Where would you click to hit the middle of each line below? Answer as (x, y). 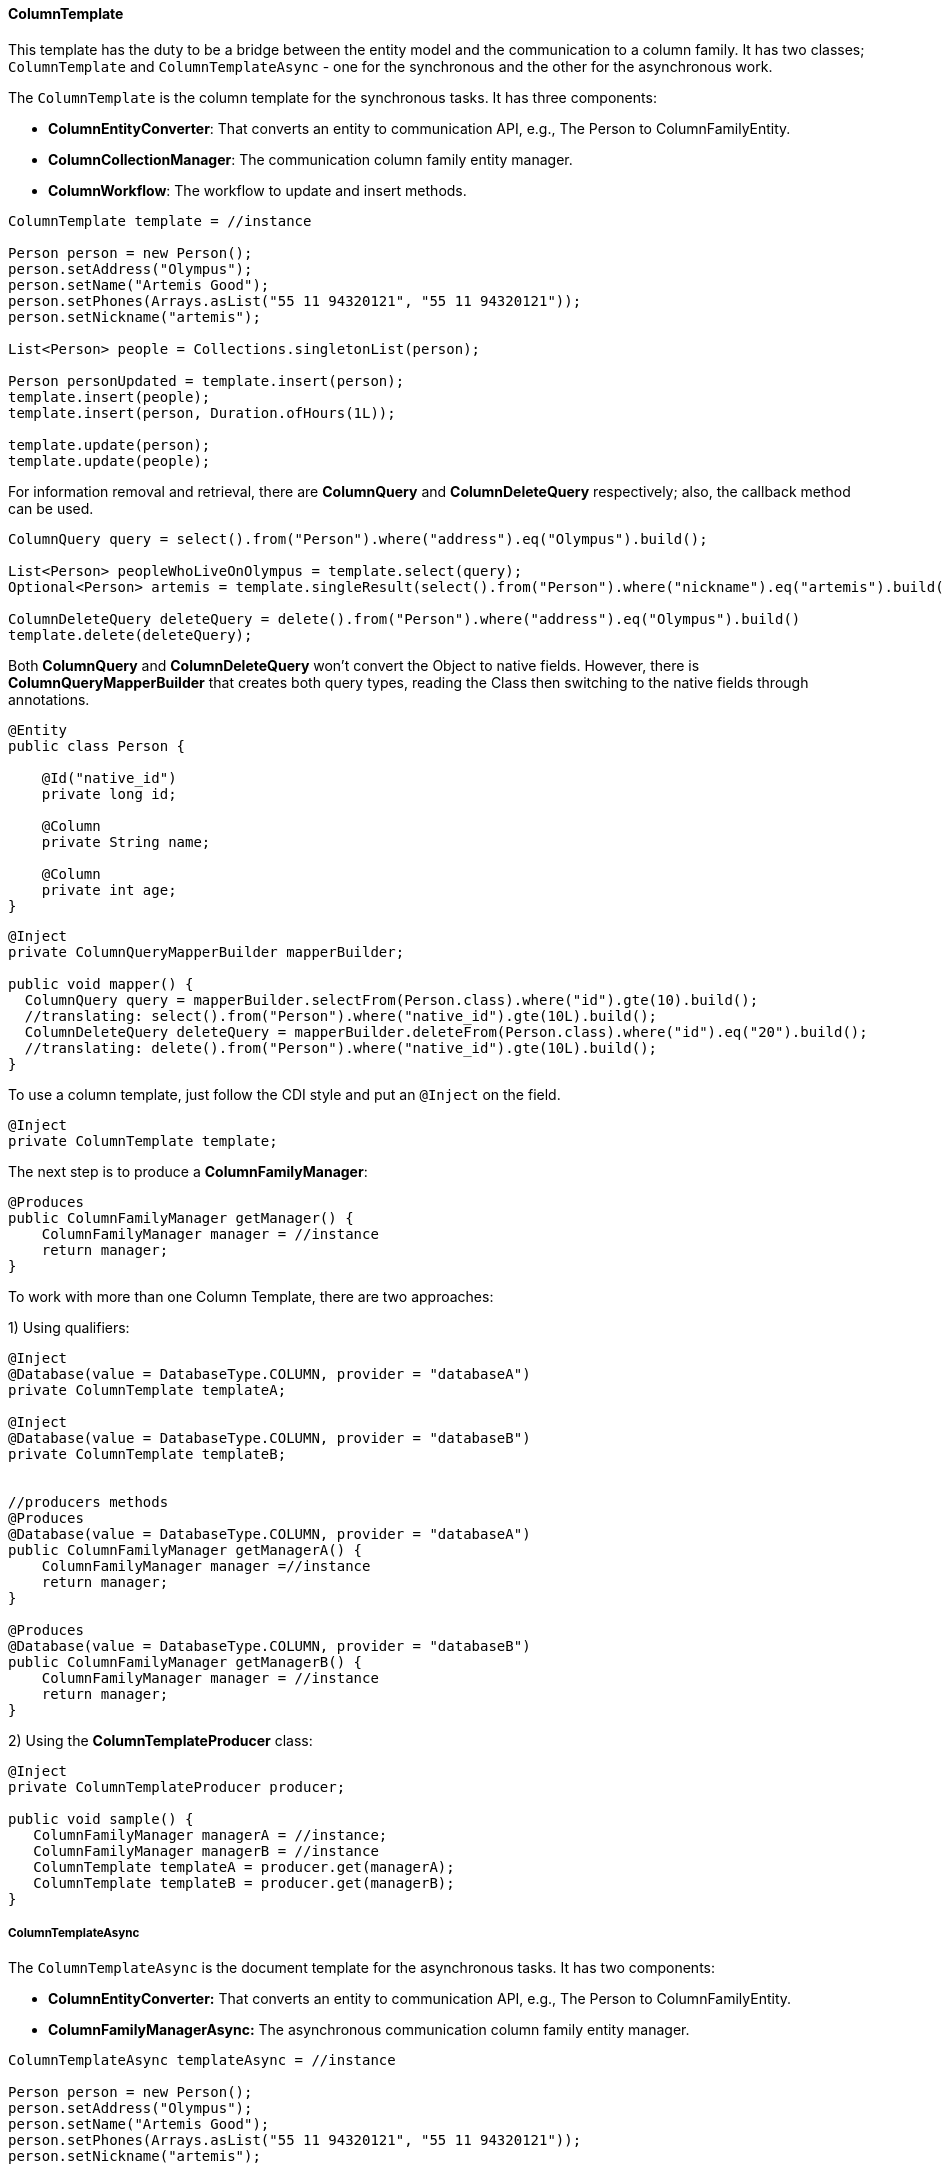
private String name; (126, 841)
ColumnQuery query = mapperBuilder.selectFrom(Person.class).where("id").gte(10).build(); (391, 999)
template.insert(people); (109, 396)
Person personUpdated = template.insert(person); (206, 380)
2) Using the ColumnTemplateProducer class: (160, 1740)
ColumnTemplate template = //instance (160, 220)
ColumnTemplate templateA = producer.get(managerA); (244, 1866)
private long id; (109, 793)
